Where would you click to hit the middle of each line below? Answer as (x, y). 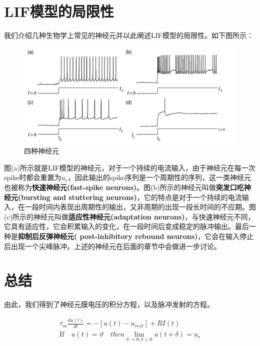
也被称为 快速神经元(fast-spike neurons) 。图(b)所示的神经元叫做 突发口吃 (124, 187)
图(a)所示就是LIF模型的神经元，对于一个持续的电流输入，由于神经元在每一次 (130, 167)
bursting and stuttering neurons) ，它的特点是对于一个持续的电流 (131, 197)
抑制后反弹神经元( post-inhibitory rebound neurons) (108, 236)
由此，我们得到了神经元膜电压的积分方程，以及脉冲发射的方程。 (109, 304)
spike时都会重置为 (33, 177)
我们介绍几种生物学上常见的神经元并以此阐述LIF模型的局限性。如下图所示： (129, 35)
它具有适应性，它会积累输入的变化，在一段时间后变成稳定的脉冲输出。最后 (126, 226)
